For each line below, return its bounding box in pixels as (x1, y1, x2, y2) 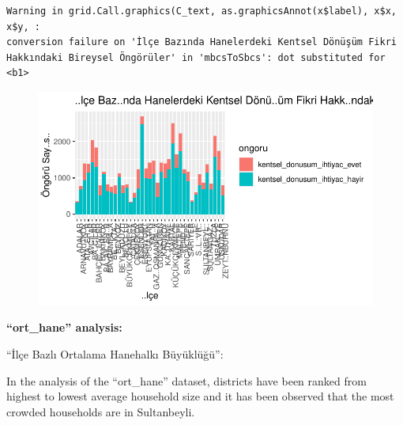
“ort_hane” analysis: (6, 319, 122, 336)
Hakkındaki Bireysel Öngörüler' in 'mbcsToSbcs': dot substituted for (6, 51, 386, 63)
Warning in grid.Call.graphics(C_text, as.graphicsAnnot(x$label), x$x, (6, 6, 397, 17)
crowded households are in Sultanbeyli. (6, 403, 195, 419)
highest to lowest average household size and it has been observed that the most (6, 388, 394, 404)
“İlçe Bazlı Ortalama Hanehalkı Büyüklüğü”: (6, 345, 224, 362)
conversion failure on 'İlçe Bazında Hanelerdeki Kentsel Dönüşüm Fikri (6, 36, 397, 48)
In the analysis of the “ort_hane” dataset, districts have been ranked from (6, 372, 367, 389)
